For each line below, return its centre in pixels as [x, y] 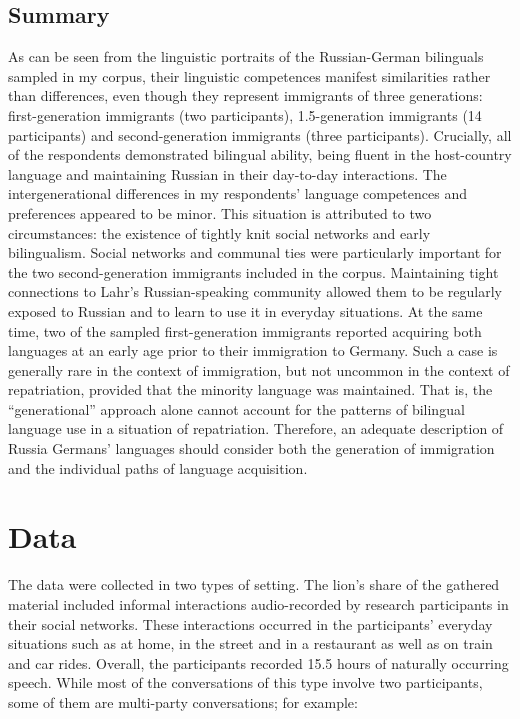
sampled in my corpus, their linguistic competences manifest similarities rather [249, 75]
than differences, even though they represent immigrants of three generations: [245, 95]
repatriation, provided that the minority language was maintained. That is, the [250, 389]
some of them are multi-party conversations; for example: [183, 701]
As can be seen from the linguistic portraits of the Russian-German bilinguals [246, 56]
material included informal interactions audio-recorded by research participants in [258, 603]
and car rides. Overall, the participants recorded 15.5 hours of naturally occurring [258, 662]
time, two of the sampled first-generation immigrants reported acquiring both [245, 330]
